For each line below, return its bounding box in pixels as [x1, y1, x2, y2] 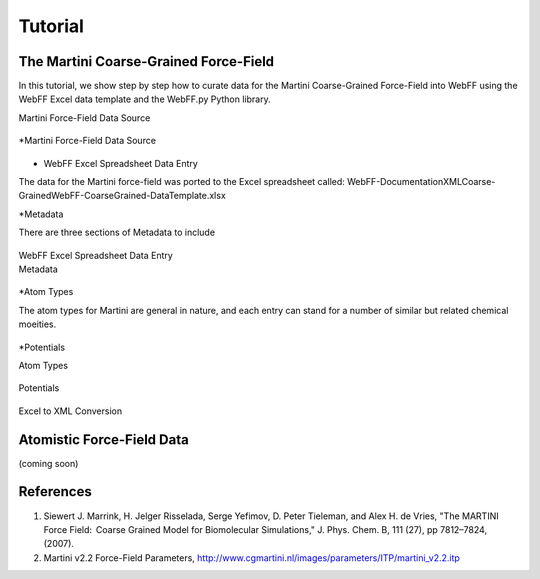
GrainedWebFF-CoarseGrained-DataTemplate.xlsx [18, 190, 227, 202]
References [18, 483, 92, 500]
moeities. [18, 318, 57, 330]
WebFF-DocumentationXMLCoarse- [346, 176, 496, 188]
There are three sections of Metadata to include [18, 226, 215, 239]
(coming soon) [18, 457, 79, 469]
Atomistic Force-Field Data [18, 431, 189, 448]
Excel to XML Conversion [18, 405, 123, 417]
